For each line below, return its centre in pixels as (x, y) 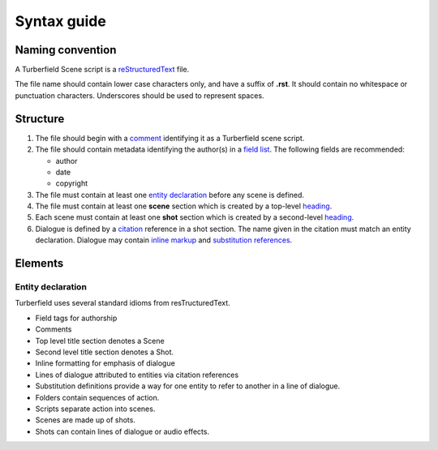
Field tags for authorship (76, 318)
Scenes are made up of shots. (85, 420)
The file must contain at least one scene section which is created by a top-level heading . (184, 206)
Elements (39, 264)
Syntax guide (61, 21)
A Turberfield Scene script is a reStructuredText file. (102, 70)
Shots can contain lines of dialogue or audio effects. (122, 431)
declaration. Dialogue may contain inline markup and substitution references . (164, 240)
